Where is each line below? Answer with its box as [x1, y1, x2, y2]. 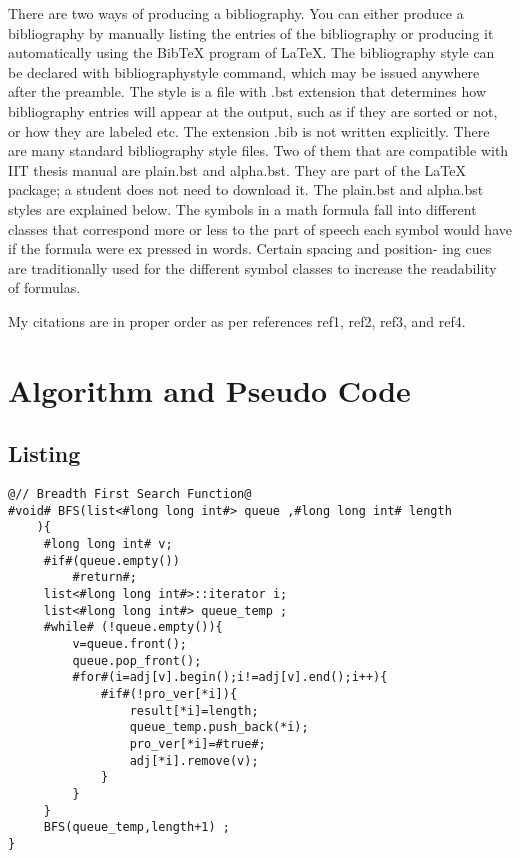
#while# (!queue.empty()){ [43, 620, 223, 635]
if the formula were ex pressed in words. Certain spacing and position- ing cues [8, 238, 492, 259]
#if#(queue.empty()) [43, 553, 180, 568]
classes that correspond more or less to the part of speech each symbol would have [8, 218, 512, 239]
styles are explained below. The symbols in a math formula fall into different [8, 198, 477, 219]
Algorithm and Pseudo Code [8, 369, 411, 410]
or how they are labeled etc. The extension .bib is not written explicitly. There [8, 120, 490, 141]
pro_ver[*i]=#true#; [129, 736, 266, 751]
